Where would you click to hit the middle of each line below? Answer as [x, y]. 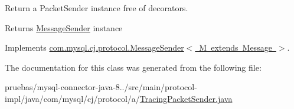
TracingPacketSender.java [186, 98]
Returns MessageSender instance [64, 27]
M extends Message [236, 47]
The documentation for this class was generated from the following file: [133, 67]
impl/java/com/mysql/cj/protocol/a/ [72, 98]
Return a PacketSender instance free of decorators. [97, 8]
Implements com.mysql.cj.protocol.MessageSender [94, 47]
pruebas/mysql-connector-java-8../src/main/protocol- [101, 87]
